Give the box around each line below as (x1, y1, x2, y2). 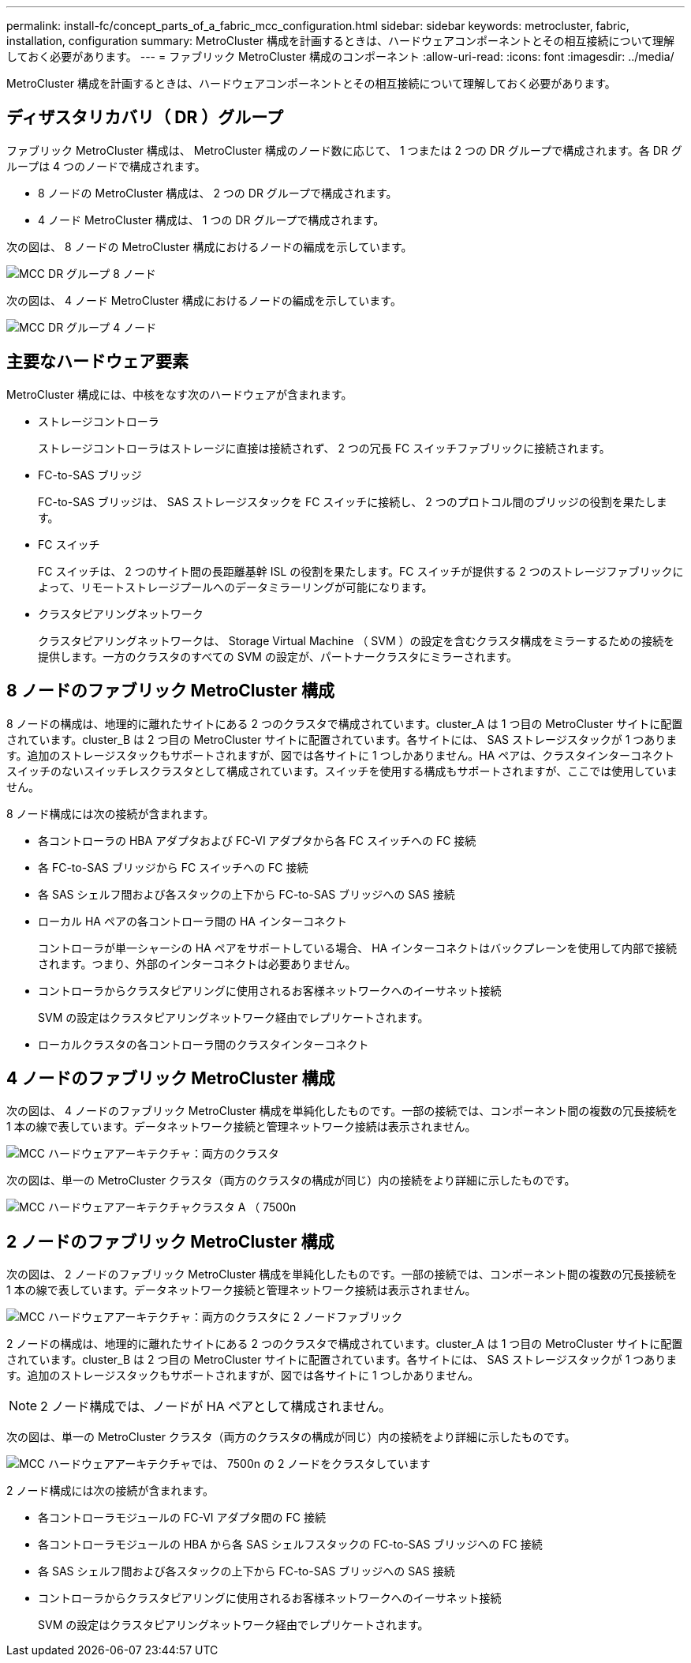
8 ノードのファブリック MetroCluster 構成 (6, 681, 334, 701)
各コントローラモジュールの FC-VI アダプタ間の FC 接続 (38, 1511, 326, 1525)
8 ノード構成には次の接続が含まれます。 (6, 806, 215, 820)
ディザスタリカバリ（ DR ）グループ (6, 107, 283, 128)
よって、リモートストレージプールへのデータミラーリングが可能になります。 (38, 580, 433, 594)
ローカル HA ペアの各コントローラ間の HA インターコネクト (38, 914, 347, 928)
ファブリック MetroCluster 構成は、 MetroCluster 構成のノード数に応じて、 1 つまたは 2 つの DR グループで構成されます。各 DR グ (6, 143, 682, 157)
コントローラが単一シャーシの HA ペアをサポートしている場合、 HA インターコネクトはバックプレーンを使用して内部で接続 (38, 940, 678, 955)
